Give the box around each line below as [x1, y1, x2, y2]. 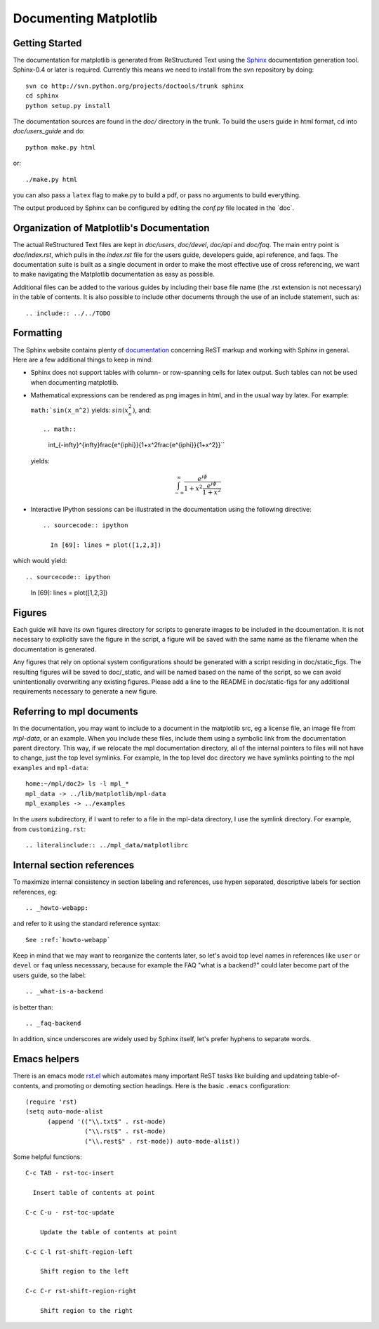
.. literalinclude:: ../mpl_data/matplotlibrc [25, 841, 189, 849]
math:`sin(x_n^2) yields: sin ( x [30, 406, 129, 414]
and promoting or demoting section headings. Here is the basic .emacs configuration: [41, 1081, 291, 1090]
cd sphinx [25, 92, 59, 100]
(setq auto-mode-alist [25, 1108, 104, 1116]
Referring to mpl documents [13, 706, 138, 718]
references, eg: [13, 887, 58, 896]
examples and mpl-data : [13, 763, 89, 772]
